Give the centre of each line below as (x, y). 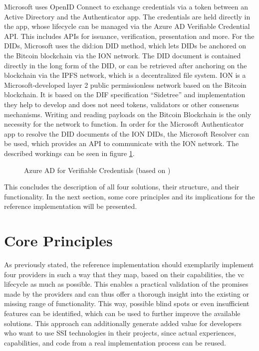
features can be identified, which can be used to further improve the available (122, 313)
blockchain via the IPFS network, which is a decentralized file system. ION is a (125, 75)
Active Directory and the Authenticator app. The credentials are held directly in (127, 16)
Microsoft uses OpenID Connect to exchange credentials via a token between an (126, 6)
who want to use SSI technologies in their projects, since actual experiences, (120, 333)
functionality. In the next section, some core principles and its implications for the (129, 196)
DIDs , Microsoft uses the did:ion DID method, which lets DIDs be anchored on (125, 46)
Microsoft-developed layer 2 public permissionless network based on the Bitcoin (125, 85)
